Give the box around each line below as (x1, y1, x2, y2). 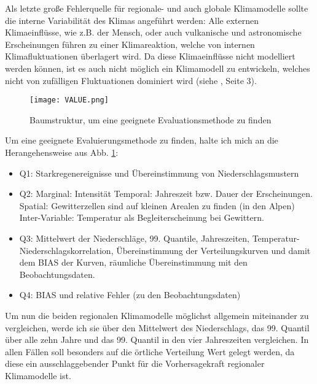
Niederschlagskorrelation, (19, 244, 114, 256)
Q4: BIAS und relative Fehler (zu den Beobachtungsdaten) (19, 288, 241, 301)
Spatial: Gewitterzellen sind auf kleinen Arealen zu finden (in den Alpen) (19, 199, 295, 212)
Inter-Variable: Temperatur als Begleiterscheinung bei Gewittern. (19, 211, 264, 224)
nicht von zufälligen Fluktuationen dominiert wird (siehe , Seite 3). (5, 74, 257, 86)
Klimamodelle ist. (5, 369, 71, 382)
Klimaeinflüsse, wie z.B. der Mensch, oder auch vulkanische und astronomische (5, 26, 302, 39)
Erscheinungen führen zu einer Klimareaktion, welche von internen (5, 37, 255, 50)
